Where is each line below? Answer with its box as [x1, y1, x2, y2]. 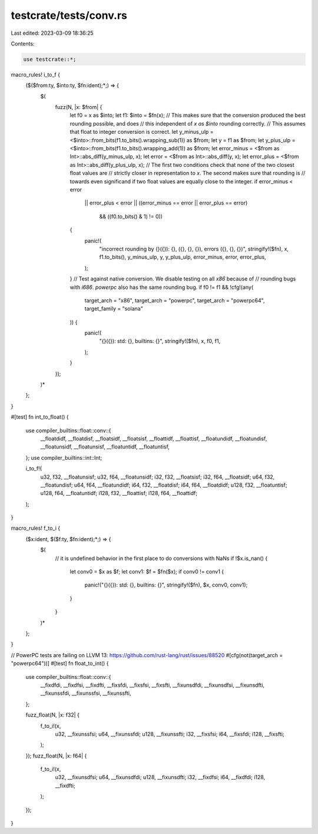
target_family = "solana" [84, 305, 144, 312]
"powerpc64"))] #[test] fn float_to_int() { [11, 660, 109, 667]
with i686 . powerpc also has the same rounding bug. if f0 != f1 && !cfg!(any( [69, 284, 254, 291]
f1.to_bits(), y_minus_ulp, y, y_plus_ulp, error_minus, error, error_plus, [99, 253, 266, 261]
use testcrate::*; [23, 56, 77, 62]
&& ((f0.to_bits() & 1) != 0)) [99, 213, 163, 220]
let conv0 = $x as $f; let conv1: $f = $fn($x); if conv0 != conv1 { [69, 568, 224, 575]
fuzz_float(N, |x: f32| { [25, 711, 79, 718]
